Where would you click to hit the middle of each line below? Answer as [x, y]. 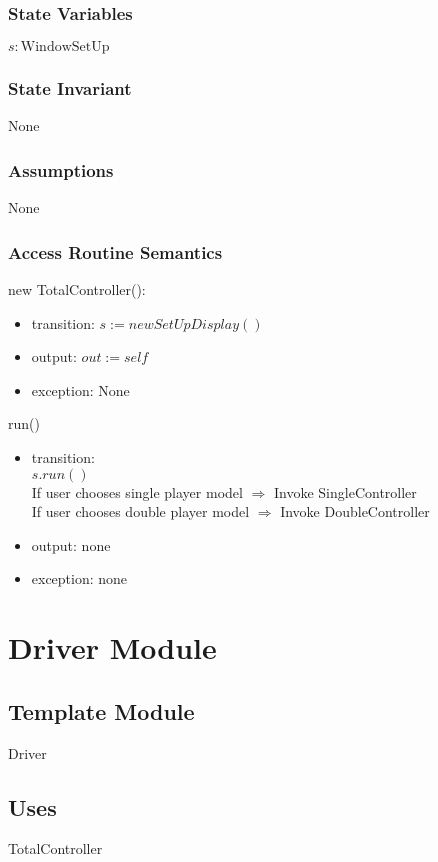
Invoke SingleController [345, 491]
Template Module [101, 710]
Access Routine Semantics [115, 251]
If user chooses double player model [140, 511]
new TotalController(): [77, 289]
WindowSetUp [65, 47]
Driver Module [112, 647]
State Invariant [70, 88]
